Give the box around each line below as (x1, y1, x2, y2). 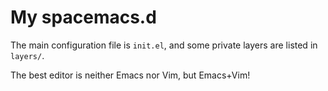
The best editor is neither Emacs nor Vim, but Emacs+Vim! (10, 69, 251, 81)
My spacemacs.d (10, 6, 157, 29)
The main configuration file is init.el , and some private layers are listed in (10, 39, 318, 51)
